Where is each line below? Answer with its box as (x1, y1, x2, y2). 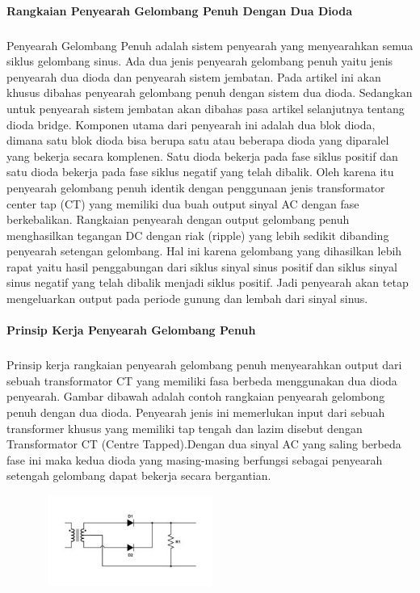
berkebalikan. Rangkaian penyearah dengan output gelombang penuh (6, 211, 350, 228)
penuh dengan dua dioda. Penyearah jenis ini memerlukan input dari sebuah (6, 404, 385, 420)
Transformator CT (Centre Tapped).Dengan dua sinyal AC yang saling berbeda (6, 435, 401, 452)
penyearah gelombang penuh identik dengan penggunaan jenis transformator (6, 179, 385, 196)
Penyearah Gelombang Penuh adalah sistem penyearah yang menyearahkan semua (6, 36, 414, 53)
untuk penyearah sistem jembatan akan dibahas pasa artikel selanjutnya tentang (6, 99, 405, 116)
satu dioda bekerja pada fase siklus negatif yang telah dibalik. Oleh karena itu (6, 163, 394, 180)
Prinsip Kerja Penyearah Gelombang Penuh (6, 322, 256, 339)
